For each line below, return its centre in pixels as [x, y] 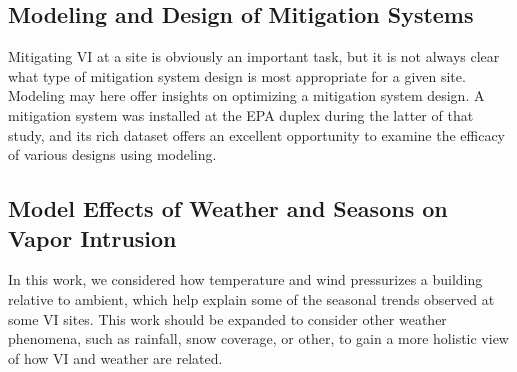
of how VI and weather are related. [115, 357]
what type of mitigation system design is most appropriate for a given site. [237, 75]
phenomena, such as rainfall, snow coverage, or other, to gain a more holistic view [258, 338]
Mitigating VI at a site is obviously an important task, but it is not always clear [254, 56]
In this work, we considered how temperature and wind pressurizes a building [245, 279]
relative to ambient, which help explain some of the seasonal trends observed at [251, 298]
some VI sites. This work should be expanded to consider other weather [227, 318]
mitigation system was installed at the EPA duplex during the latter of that [241, 114]
